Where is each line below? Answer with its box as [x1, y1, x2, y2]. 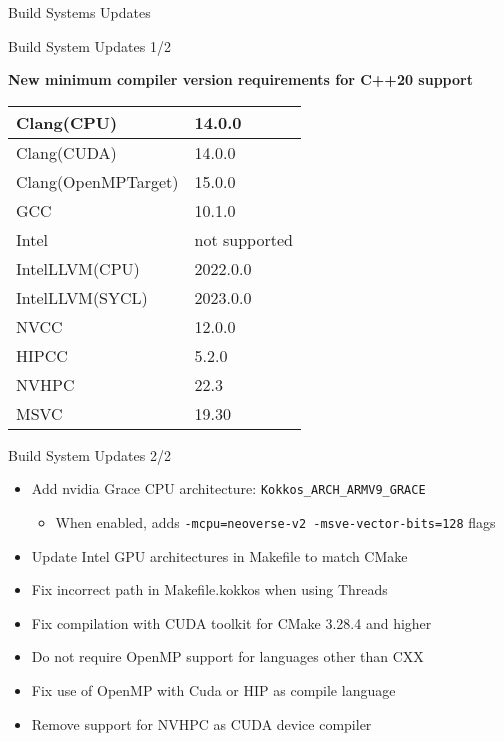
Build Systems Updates [8, 2, 151, 22]
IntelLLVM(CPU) [16, 256, 140, 280]
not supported [194, 227, 293, 251]
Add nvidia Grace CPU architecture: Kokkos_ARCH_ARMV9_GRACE [31, 478, 426, 499]
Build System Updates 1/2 [8, 35, 171, 56]
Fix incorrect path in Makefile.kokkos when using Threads [31, 579, 388, 600]
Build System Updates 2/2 [8, 444, 171, 465]
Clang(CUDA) [16, 140, 117, 164]
